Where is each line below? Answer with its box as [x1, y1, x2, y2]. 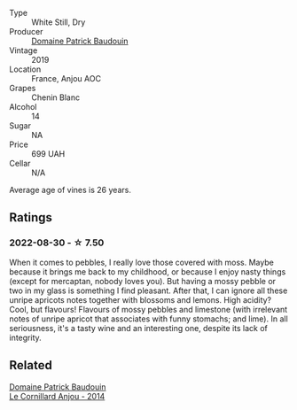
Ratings [9, 210, 53, 225]
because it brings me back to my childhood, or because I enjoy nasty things [9, 266, 286, 277]
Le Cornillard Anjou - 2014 [9, 391, 106, 401]
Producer [9, 27, 43, 36]
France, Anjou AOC [31, 73, 102, 83]
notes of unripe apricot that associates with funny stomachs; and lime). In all [9, 313, 288, 324]
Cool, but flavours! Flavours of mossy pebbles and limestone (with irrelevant [9, 304, 288, 314]
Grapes [9, 83, 36, 93]
